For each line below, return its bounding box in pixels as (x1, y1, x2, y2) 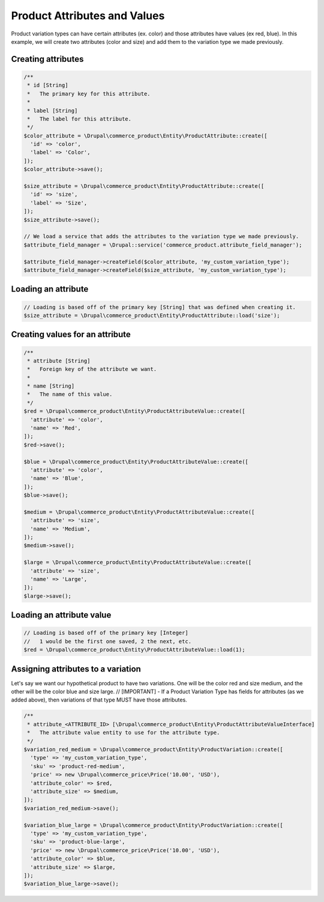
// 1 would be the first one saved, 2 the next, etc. (23, 638, 192, 645)
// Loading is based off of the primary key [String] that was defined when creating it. (23, 304, 296, 310)
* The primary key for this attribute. (27, 90, 151, 97)
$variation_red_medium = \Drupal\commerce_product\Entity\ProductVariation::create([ (23, 746, 283, 753)
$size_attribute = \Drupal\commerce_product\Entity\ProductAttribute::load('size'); (23, 312, 280, 319)
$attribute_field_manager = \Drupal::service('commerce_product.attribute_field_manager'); (23, 241, 302, 248)
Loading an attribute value (11, 610, 112, 621)
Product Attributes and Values (11, 9, 165, 22)
